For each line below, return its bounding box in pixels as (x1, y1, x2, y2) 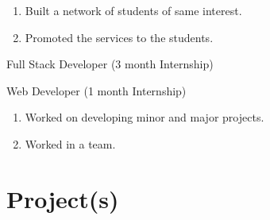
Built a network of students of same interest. (25, 2, 242, 18)
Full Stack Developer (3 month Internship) (6, 56, 214, 72)
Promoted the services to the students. (25, 29, 214, 45)
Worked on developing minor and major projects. (25, 109, 264, 125)
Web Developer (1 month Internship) (6, 82, 187, 98)
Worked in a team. (25, 135, 116, 152)
